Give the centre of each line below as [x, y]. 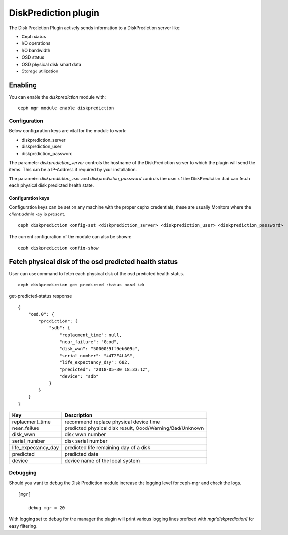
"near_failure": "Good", [89, 342]
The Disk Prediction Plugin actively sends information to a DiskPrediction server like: [95, 28]
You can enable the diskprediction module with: [57, 97]
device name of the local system [102, 460]
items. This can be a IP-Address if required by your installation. [73, 170]
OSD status [33, 57]
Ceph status [34, 36]
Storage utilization [40, 71]
